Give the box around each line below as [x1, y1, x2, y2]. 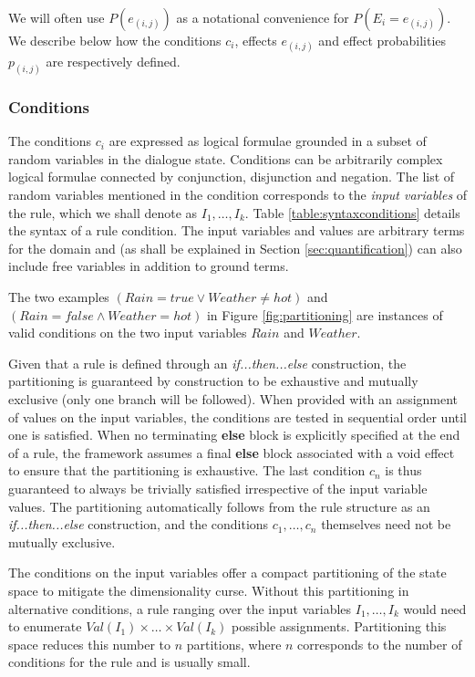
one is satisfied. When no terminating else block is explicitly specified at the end [8, 425, 460, 444]
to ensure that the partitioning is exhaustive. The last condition [8, 461, 366, 480]
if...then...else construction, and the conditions [8, 515, 269, 534]
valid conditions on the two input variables [8, 323, 247, 342]
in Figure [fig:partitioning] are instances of [206, 305, 443, 324]
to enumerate [8, 617, 82, 636]
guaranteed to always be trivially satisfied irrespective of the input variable [8, 478, 428, 497]
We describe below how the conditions [8, 31, 222, 49]
